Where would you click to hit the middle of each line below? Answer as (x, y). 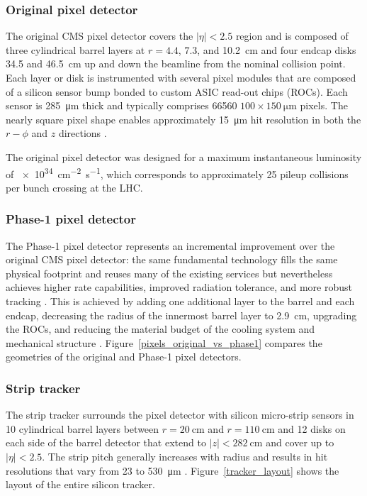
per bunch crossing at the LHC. (74, 187)
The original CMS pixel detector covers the (100, 36)
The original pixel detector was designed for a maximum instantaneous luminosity (184, 156)
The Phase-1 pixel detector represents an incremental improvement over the (170, 245)
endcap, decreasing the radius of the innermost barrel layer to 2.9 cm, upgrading (181, 315)
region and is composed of (292, 36)
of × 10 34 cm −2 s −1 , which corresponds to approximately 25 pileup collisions (177, 172)
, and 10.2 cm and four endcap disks (277, 49)
